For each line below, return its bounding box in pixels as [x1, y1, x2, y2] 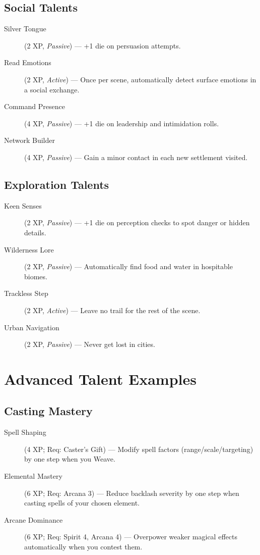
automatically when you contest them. [24, 541, 143, 552]
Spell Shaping [4, 427, 46, 437]
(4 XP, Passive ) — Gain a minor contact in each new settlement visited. [24, 152, 248, 162]
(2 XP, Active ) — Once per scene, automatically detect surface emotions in [24, 74, 256, 84]
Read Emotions [4, 57, 51, 68]
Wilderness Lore [4, 244, 54, 255]
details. [24, 227, 46, 237]
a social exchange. [24, 84, 80, 94]
